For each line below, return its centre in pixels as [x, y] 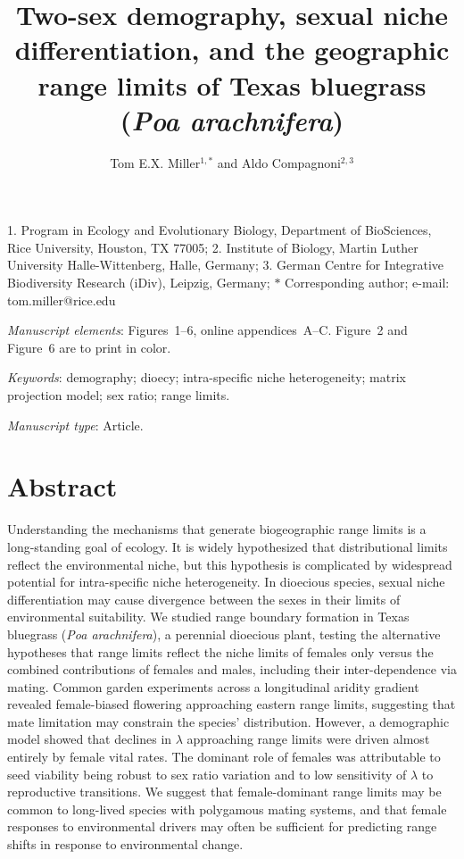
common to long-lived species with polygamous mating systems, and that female [227, 809]
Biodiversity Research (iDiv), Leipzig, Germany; [139, 283]
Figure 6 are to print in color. [89, 347]
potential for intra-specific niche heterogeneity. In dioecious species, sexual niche [226, 582]
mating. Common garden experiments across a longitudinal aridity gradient [213, 686]
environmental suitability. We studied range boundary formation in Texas [208, 617]
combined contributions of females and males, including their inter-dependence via [232, 669]
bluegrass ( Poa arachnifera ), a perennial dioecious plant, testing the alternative [224, 634]
